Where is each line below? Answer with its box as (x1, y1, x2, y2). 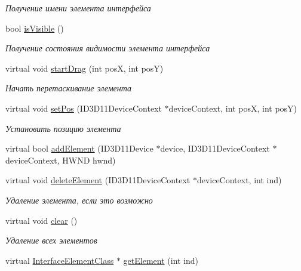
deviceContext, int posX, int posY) (168, 101, 297, 114)
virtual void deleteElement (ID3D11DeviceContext (5, 174, 191, 186)
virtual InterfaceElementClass (5, 254, 114, 266)
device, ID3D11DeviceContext (160, 142, 270, 155)
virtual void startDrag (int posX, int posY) (5, 61, 164, 74)
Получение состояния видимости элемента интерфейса (5, 42, 210, 54)
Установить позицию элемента (5, 122, 121, 134)
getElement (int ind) (123, 254, 199, 266)
